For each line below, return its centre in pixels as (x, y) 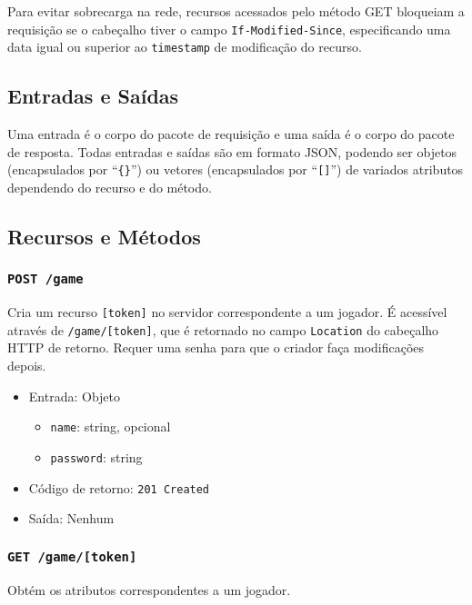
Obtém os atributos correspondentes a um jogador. (149, 589)
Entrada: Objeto (75, 396)
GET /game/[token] (72, 556)
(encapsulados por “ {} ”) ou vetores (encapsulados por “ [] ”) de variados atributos (236, 169)
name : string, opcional (110, 426)
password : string (96, 456)
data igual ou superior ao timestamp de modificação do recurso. (185, 47)
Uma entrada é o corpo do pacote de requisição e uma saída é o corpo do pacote (231, 134)
